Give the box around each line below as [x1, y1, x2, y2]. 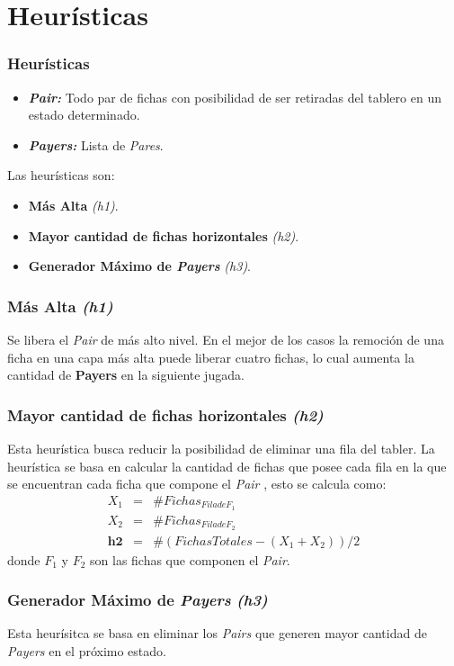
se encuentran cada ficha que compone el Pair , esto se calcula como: [7, 474, 387, 493]
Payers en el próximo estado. [7, 641, 166, 660]
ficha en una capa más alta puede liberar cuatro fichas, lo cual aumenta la [7, 347, 414, 366]
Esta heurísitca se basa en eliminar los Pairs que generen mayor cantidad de [7, 624, 427, 643]
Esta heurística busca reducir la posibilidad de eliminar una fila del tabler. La [7, 438, 435, 457]
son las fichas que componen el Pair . [90, 550, 290, 569]
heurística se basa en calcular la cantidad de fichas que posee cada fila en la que [7, 456, 447, 475]
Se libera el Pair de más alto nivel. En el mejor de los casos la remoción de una [7, 329, 444, 348]
